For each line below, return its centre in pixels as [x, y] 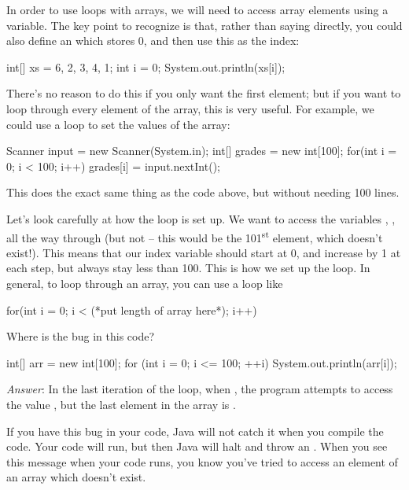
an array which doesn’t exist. [76, 477]
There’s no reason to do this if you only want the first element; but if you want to [204, 93]
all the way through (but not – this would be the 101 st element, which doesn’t [195, 236]
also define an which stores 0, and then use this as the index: [153, 41]
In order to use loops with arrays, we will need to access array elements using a [197, 9]
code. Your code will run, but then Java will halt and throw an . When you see [197, 446]
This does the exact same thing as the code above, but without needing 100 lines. [203, 192]
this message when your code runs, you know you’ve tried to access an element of [202, 461]
